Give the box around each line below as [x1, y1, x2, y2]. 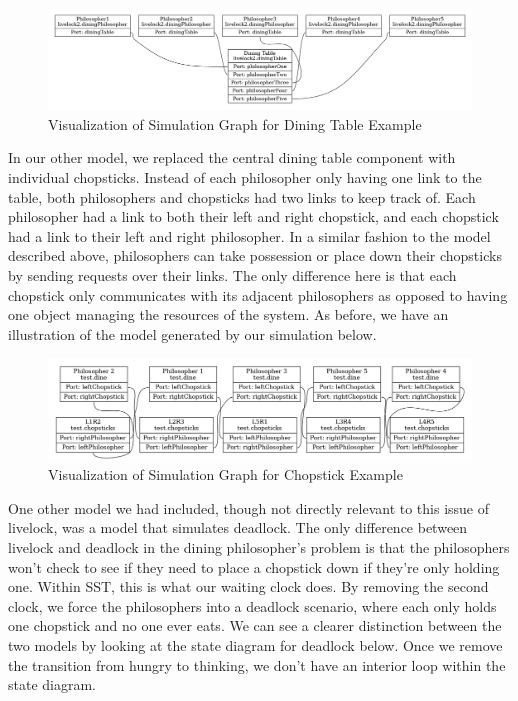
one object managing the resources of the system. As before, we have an [8, 304, 449, 325]
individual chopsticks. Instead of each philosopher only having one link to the [8, 167, 482, 188]
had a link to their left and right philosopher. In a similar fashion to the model [8, 225, 491, 246]
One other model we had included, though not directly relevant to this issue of [8, 497, 490, 518]
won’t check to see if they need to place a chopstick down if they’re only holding [8, 556, 500, 577]
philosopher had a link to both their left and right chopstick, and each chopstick [8, 206, 499, 227]
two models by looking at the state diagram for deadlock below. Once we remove [8, 635, 503, 655]
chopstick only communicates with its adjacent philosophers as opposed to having [8, 284, 508, 305]
